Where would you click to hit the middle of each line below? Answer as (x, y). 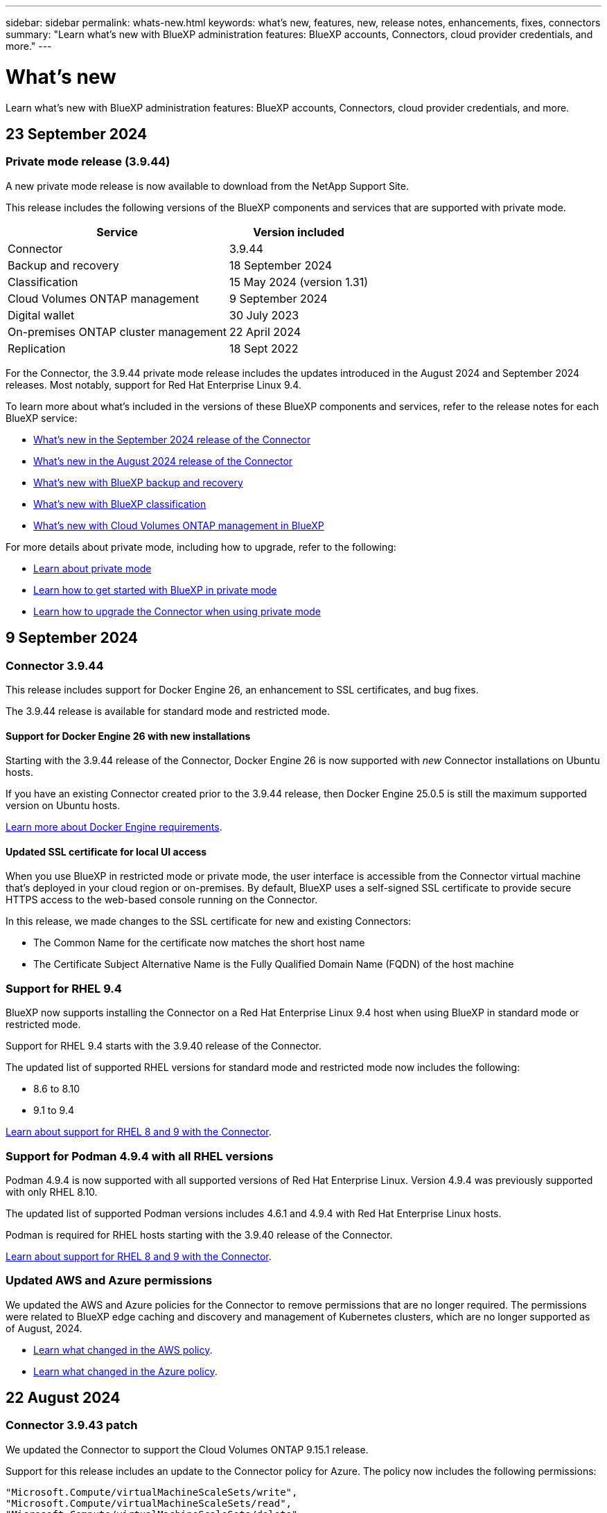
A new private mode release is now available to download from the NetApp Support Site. (207, 186)
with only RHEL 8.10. (52, 1192)
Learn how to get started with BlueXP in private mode (155, 590)
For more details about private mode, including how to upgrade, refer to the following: (201, 547)
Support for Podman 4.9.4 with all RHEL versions (140, 1156)
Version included (299, 232)
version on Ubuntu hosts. (63, 806)
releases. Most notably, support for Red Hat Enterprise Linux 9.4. (153, 384)
